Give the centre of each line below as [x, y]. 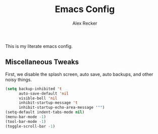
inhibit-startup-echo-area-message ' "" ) [62, 108]
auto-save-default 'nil [44, 93]
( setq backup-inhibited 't [34, 89]
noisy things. [18, 80]
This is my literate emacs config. [39, 46]
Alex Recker [85, 23]
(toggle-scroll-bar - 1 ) [30, 126]
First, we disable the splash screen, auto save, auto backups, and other [79, 74]
